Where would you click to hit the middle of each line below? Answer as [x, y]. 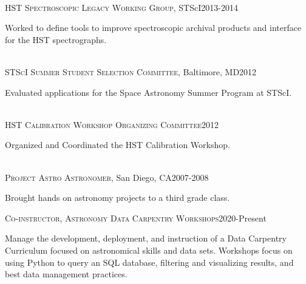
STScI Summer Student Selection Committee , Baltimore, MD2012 [131, 71]
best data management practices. [66, 274]
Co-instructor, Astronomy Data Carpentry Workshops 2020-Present [136, 218]
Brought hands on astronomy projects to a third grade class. [117, 198]
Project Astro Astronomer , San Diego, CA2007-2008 [107, 177]
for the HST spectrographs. [56, 39]
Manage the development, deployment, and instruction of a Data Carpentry [146, 238]
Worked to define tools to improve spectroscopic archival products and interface [153, 28]
